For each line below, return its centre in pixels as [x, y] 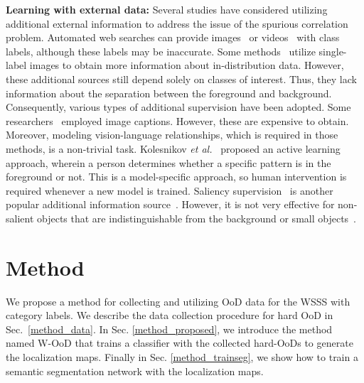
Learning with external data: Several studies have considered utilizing [167, 9]
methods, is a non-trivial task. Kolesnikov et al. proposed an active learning [173, 148]
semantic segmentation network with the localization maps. [135, 371]
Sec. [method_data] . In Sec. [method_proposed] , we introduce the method [169, 329]
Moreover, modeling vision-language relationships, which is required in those [172, 135]
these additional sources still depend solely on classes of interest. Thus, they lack [181, 79]
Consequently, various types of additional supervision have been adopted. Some [178, 107]
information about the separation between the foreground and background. [169, 93]
